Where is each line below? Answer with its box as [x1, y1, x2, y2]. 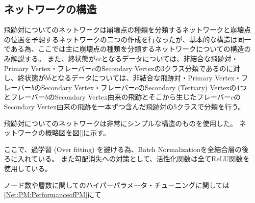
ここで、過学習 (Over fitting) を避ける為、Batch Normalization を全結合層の [4, 144, 242, 154]
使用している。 [4, 163, 52, 173]
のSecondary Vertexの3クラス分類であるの [95, 63, 227, 73]
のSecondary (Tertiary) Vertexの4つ [138, 82, 247, 92]
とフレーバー [4, 92, 45, 102]
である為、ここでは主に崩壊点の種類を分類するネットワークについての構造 [4, 44, 244, 54]
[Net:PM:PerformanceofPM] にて [4, 189, 102, 200]
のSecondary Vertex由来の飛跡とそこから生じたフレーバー [48, 92, 231, 102]
